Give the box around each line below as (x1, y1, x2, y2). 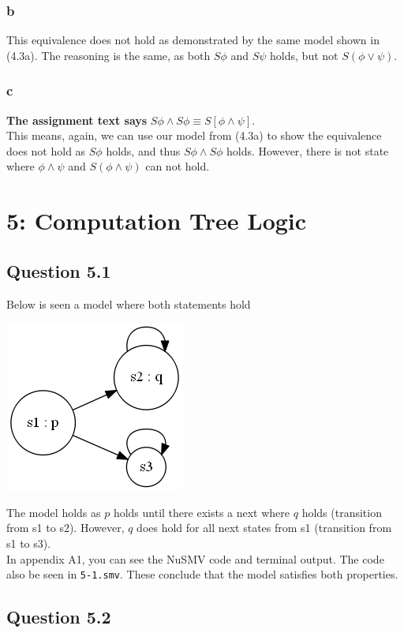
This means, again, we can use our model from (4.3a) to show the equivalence (6, 127, 382, 144)
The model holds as (6, 504, 101, 520)
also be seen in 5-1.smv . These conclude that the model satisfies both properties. (6, 566, 398, 582)
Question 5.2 (6, 605, 111, 629)
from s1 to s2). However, (6, 519, 125, 536)
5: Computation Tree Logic (6, 204, 307, 237)
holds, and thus (106, 142, 181, 159)
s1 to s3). (6, 534, 51, 551)
